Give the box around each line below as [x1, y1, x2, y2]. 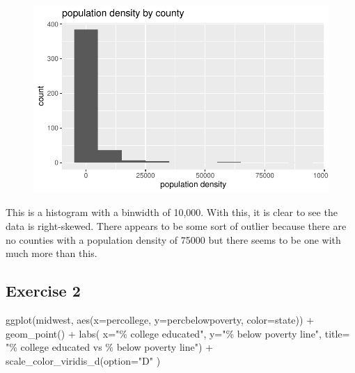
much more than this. [6, 246, 97, 260]
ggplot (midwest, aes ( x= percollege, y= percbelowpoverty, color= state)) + [6, 312, 315, 326]
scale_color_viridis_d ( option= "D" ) [6, 353, 161, 367]
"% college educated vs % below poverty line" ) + [6, 340, 213, 354]
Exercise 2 [6, 280, 81, 301]
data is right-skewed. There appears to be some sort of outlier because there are [6, 219, 347, 233]
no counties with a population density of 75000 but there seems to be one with [6, 232, 341, 247]
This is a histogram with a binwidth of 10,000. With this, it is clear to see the [6, 205, 338, 219]
